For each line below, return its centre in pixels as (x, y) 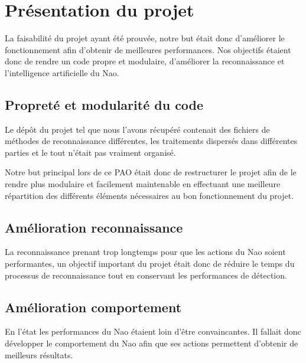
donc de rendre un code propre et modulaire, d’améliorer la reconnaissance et (145, 61)
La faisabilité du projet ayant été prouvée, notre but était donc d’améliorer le (145, 38)
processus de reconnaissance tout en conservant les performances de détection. (146, 275)
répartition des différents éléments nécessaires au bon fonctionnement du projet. (149, 195)
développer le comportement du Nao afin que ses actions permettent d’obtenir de (152, 343)
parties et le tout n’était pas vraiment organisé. (90, 152)
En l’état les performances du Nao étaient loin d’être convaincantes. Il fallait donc (153, 331)
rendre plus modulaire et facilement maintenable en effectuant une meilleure (143, 184)
